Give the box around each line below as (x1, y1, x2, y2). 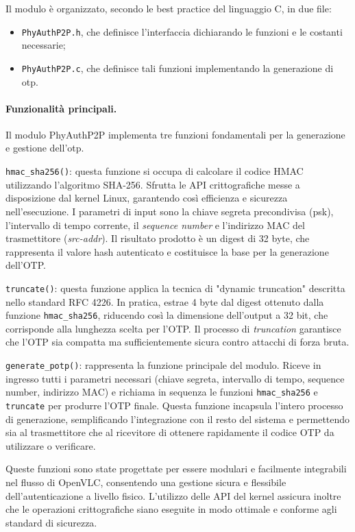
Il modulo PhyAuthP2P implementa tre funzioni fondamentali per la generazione (5, 127, 345, 141)
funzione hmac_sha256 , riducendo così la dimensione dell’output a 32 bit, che (5, 308, 328, 322)
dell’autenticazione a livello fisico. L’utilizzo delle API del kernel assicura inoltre (5, 488, 341, 503)
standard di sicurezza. (5, 515, 97, 529)
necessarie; (21, 38, 66, 52)
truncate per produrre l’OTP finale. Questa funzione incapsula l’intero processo (5, 398, 343, 412)
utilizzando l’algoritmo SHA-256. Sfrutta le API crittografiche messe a (5, 177, 300, 191)
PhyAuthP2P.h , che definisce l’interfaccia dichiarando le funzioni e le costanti (21, 24, 343, 38)
